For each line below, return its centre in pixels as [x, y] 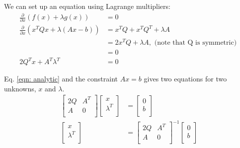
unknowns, [20, 88]
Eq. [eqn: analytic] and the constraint [61, 79]
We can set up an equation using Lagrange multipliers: [87, 6]
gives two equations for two [185, 79]
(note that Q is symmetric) [196, 42]
